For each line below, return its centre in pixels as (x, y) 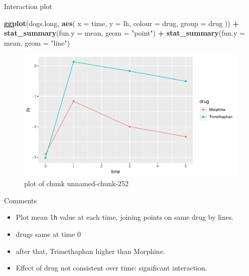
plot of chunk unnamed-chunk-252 (77, 183)
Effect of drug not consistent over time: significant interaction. (111, 268)
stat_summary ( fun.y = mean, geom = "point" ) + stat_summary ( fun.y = (125, 33)
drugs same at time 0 (48, 234)
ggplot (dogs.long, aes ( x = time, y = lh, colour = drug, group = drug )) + (121, 23)
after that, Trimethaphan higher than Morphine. (90, 251)
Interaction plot (28, 6)
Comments (21, 200)
